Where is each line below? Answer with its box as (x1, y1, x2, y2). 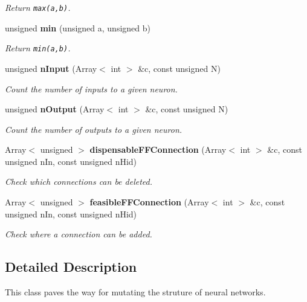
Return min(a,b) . (5, 42, 71, 54)
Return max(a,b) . (5, 1, 71, 13)
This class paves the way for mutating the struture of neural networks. (5, 286, 266, 298)
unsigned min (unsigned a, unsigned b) (5, 21, 150, 34)
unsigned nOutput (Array (5, 103, 105, 115)
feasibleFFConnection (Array (89, 196, 209, 208)
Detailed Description (5, 257, 137, 276)
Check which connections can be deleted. (5, 175, 153, 188)
